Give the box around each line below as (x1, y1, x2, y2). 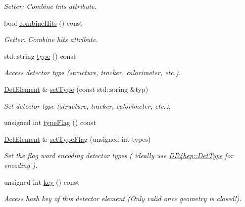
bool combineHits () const (4, 17, 83, 28)
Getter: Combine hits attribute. (4, 34, 98, 44)
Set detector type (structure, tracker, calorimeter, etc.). (4, 100, 171, 111)
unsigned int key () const (4, 176, 80, 187)
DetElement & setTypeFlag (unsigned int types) (4, 133, 151, 144)
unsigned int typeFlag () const (4, 117, 96, 127)
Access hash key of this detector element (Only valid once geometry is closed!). (4, 193, 242, 204)
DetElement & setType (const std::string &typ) (4, 83, 148, 94)
